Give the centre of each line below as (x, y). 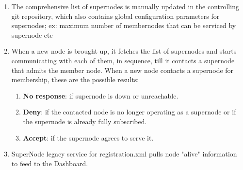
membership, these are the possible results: (75, 79)
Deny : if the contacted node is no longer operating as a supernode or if (130, 112)
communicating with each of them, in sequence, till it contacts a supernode (123, 60)
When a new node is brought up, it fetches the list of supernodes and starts (124, 51)
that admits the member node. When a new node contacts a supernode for (122, 70)
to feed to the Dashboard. (50, 163)
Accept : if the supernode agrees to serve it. (88, 137)
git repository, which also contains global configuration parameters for (115, 16)
